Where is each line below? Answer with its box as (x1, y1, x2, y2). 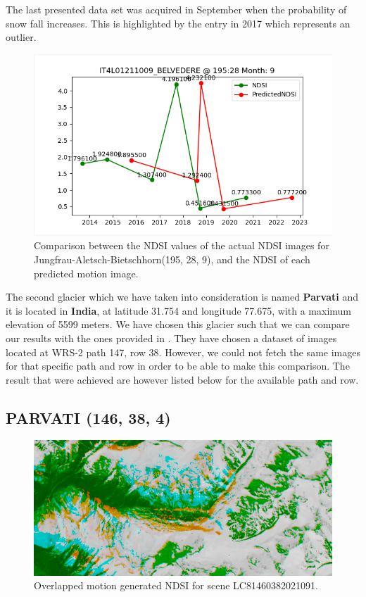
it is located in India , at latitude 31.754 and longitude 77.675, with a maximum (6, 303, 352, 318)
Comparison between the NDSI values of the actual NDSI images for (34, 238, 329, 253)
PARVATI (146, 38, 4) (6, 406, 171, 428)
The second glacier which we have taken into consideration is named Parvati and (6, 289, 358, 304)
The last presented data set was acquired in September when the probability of (6, 2, 347, 16)
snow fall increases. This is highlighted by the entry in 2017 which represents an (6, 15, 351, 30)
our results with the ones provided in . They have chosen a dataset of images (6, 330, 337, 345)
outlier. (6, 30, 37, 44)
